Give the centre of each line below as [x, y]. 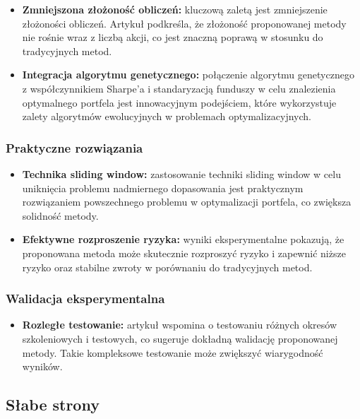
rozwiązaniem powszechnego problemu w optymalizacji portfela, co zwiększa [187, 202]
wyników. [42, 366]
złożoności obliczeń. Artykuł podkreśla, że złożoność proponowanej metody [184, 23]
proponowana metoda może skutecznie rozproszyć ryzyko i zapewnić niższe [184, 253]
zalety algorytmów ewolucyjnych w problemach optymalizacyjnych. [167, 116]
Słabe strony [53, 405]
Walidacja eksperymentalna [85, 299]
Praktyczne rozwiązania [74, 147]
